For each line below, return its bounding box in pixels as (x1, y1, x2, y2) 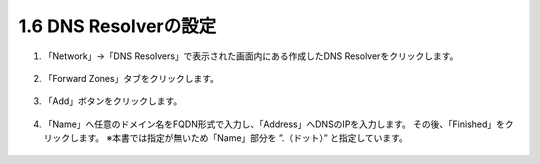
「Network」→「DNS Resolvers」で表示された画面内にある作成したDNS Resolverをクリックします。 (43, 50, 459, 62)
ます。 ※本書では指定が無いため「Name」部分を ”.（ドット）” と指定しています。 (78, 132, 409, 144)
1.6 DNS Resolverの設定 (18, 15, 217, 37)
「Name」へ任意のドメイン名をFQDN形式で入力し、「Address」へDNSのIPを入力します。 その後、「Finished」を (43, 118, 505, 130)
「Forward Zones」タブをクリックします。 (43, 72, 219, 84)
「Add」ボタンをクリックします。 (43, 95, 183, 107)
